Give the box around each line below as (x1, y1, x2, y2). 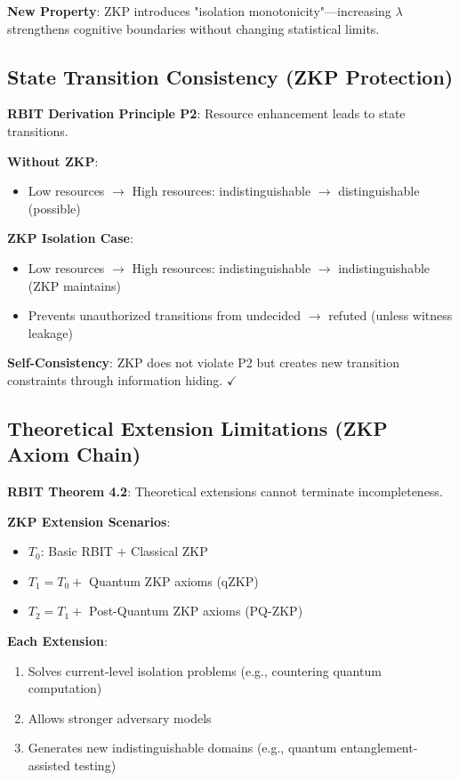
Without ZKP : (7, 151, 99, 170)
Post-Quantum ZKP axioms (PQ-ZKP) (88, 601, 303, 620)
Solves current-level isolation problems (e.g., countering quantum (28, 661, 382, 680)
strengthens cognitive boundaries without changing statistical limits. (7, 19, 380, 37)
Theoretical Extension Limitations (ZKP (7, 414, 388, 441)
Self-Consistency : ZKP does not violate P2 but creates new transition (7, 353, 399, 372)
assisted (28, 756, 70, 775)
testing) (74, 756, 117, 775)
